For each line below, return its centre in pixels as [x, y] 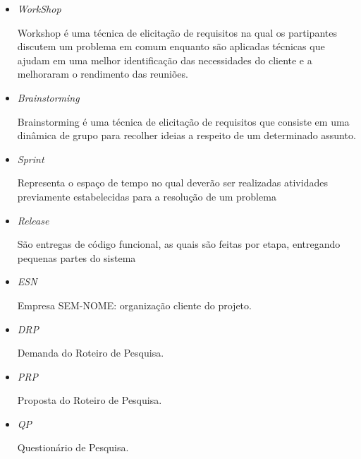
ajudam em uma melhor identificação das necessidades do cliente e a [165, 60]
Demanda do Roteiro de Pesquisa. [91, 353]
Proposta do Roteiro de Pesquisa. [90, 400]
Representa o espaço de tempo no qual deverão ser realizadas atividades [172, 183]
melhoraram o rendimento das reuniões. [103, 74]
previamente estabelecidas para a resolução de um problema [147, 196]
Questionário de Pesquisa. [73, 447]
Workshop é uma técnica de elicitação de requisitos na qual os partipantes [177, 32]
